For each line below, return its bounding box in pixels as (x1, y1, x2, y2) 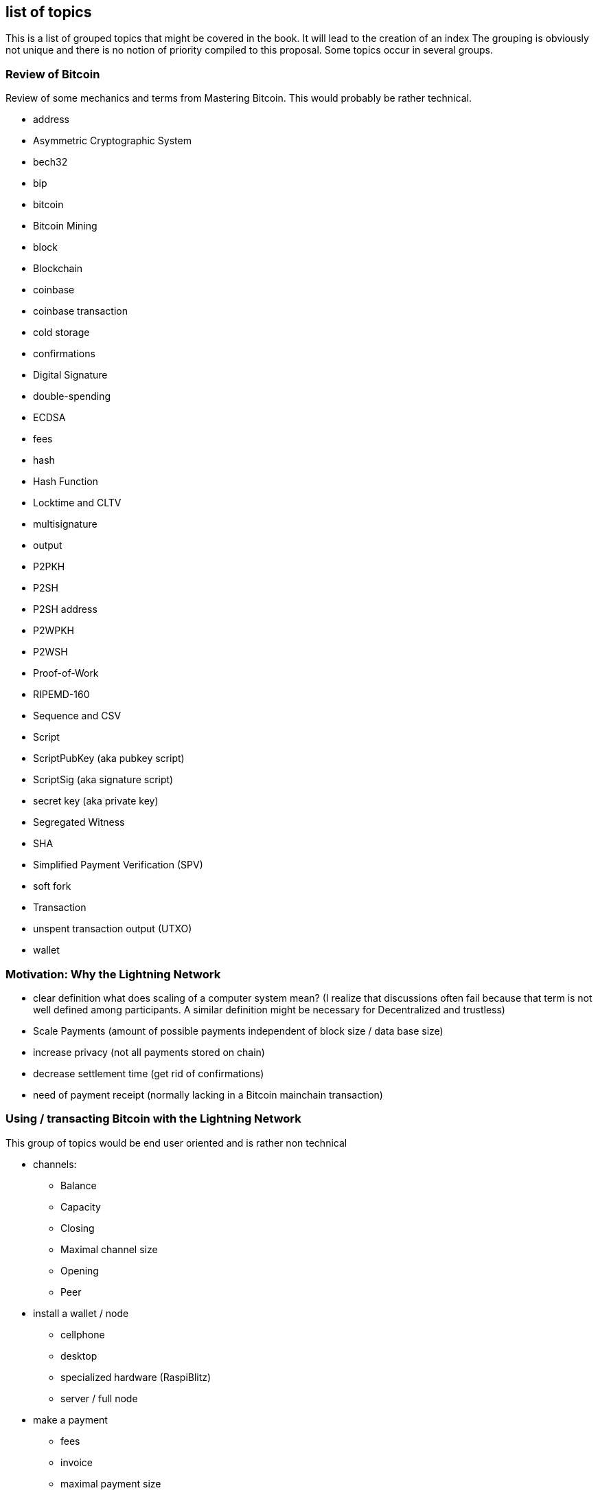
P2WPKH (33, 625, 75, 637)
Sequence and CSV (33, 710, 122, 722)
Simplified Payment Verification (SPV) (33, 859, 203, 871)
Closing (60, 1222, 95, 1234)
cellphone (60, 1328, 105, 1340)
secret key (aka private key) (33, 795, 159, 807)
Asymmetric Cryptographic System (33, 135, 192, 147)
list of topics (5, 3, 92, 21)
